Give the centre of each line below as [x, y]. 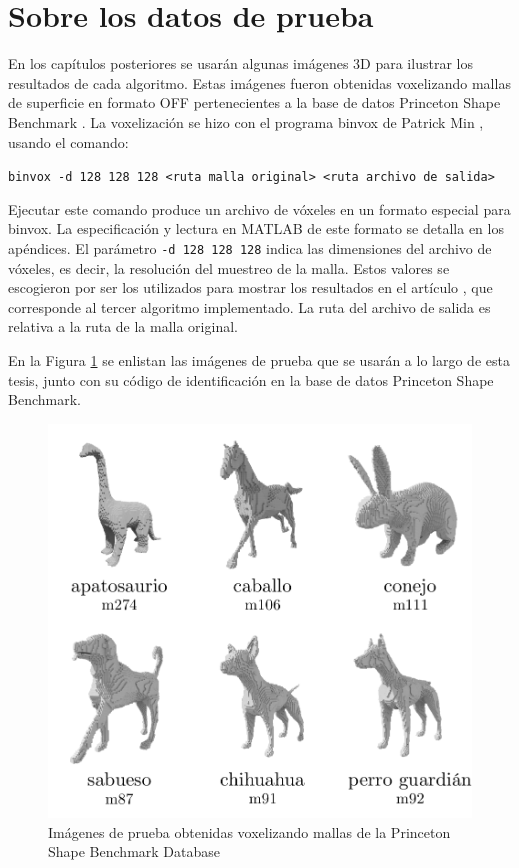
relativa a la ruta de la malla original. [123, 326]
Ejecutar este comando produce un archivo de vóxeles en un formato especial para [259, 208]
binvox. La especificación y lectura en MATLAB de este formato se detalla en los [256, 228]
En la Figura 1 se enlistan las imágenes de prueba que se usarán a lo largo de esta [259, 359]
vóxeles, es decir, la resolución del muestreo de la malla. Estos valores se [229, 267]
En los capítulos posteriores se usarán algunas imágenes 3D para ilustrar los [240, 63]
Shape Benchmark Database [134, 851]
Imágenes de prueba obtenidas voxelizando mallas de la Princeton [249, 831]
